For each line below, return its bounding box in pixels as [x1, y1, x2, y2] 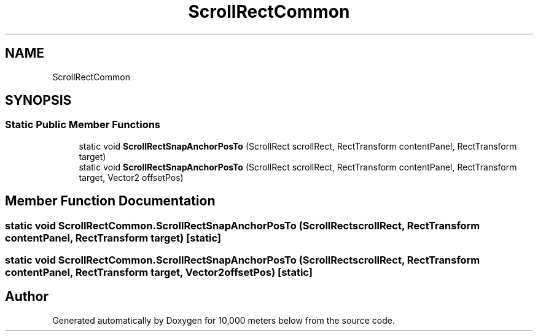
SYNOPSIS [5, 93, 72, 109]
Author [5, 289, 49, 305]
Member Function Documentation [5, 193, 216, 209]
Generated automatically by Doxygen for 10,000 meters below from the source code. [52, 315, 395, 326]
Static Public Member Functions [5, 118, 161, 131]
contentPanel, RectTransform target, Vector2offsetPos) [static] [5, 266, 313, 279]
